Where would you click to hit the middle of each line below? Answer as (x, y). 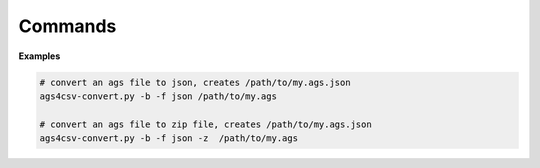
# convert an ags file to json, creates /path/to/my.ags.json (195, 82)
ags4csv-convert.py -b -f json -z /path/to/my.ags (169, 138)
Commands (67, 26)
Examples (39, 56)
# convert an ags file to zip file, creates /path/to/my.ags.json (205, 124)
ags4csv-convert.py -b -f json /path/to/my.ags (158, 96)
